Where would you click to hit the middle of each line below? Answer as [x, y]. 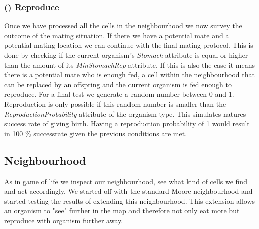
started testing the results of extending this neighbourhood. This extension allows [130, 201]
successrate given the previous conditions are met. [110, 133]
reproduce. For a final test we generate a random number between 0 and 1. [119, 94]
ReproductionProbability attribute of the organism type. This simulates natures [125, 113]
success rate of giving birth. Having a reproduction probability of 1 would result [127, 124]
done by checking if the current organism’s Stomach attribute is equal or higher [126, 55]
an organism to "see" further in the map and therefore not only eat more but [122, 211]
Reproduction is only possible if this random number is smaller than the [115, 103]
